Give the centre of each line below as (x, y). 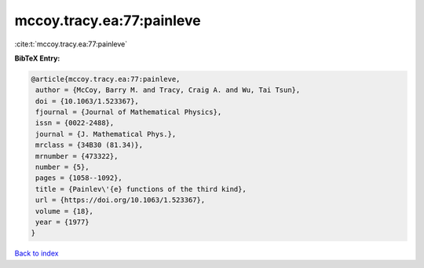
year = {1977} (62, 222)
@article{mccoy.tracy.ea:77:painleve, (106, 79)
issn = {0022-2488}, (75, 123)
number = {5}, (62, 167)
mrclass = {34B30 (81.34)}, (90, 145)
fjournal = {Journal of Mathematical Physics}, (129, 112)
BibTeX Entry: (37, 58)
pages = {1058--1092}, (79, 178)
